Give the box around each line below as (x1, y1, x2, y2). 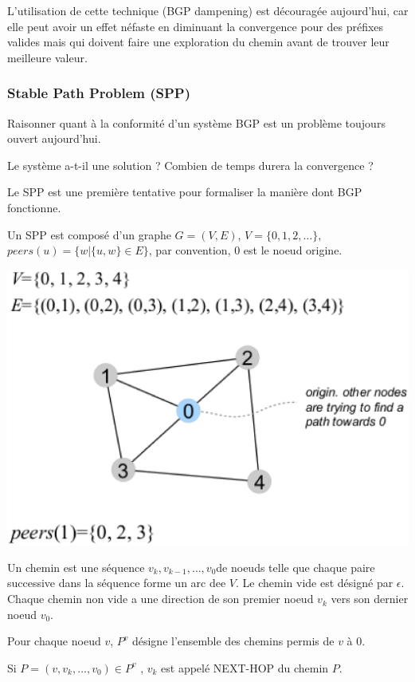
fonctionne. (7, 199, 61, 215)
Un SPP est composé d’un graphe (7, 226, 171, 242)
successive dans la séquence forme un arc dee (7, 574, 226, 591)
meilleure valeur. (7, 49, 88, 65)
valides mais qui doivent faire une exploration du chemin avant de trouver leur (7, 34, 390, 50)
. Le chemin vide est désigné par (236, 574, 393, 591)
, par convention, (148, 242, 231, 258)
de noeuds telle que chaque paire (216, 558, 375, 575)
